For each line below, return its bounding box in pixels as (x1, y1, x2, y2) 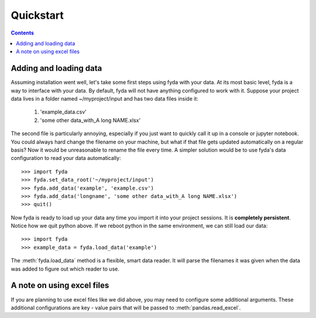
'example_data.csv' (40, 108, 87, 115)
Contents (11, 29, 35, 36)
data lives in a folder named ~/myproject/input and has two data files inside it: (11, 95, 199, 102)
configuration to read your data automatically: (11, 155, 121, 162)
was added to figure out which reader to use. (11, 265, 119, 272)
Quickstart (11, 9, 64, 22)
